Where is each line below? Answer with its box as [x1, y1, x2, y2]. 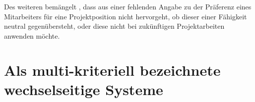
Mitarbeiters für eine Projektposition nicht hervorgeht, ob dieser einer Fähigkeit [4, 11, 247, 21]
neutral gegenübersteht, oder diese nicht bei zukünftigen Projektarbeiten [4, 21, 225, 31]
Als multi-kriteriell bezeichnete [4, 59, 221, 80]
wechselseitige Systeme [4, 79, 163, 99]
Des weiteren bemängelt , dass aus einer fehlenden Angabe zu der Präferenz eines [4, 1, 252, 11]
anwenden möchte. [4, 30, 60, 41]
